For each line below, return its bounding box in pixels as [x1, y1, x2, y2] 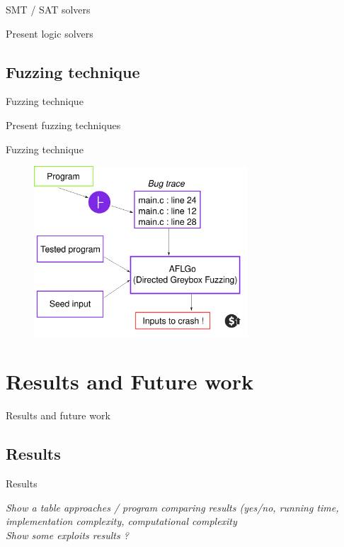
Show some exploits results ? [6, 527, 129, 542]
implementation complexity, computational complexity [6, 514, 237, 529]
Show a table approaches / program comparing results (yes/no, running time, [6, 499, 339, 514]
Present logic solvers [6, 26, 93, 40]
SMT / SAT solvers [6, 2, 91, 16]
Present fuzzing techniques [6, 117, 121, 132]
